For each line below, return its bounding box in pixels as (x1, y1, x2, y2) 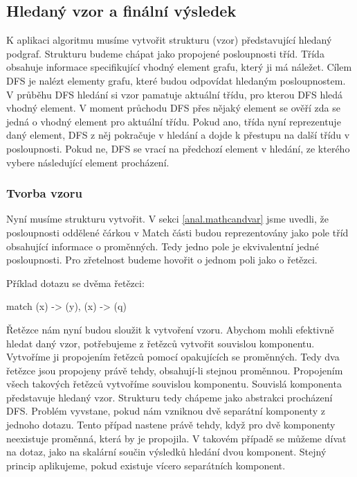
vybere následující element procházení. (6, 155, 170, 169)
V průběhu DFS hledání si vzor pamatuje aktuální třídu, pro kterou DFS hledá (6, 87, 343, 101)
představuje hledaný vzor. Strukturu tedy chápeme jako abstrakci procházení (6, 390, 333, 404)
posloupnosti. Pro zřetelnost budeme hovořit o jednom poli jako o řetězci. (6, 252, 318, 267)
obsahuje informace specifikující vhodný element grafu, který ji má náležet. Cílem (6, 60, 352, 74)
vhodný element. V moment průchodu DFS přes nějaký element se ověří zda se (6, 101, 340, 115)
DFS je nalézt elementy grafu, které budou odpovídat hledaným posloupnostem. (6, 73, 346, 87)
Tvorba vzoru (6, 184, 82, 202)
